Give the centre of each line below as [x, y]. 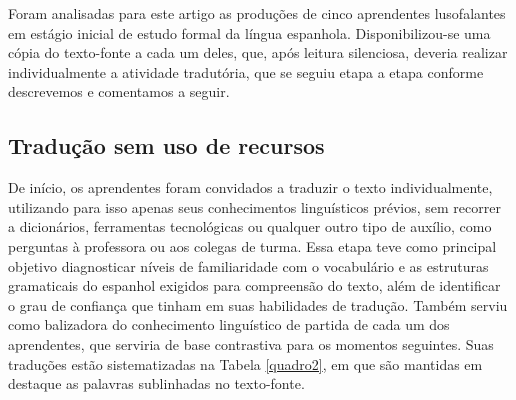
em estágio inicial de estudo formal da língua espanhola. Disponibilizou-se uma [249, 32]
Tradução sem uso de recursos [166, 145]
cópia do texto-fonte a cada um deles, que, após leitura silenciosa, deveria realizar [258, 52]
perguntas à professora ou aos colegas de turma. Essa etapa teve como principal [252, 245]
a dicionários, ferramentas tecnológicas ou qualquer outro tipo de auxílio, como [250, 226]
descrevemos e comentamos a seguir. [119, 91]
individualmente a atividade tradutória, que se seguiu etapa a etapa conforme [246, 71]
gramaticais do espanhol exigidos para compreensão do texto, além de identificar [254, 285]
